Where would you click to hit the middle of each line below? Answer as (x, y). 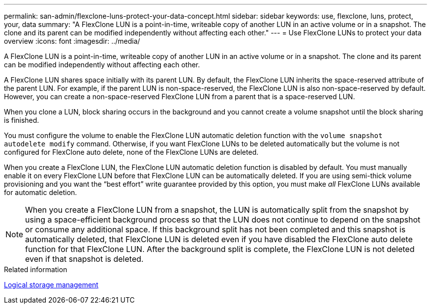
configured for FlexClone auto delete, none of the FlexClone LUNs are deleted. (131, 152)
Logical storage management (51, 285)
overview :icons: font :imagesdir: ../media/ (72, 41)
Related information (36, 269)
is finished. (22, 120)
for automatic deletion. (41, 192)
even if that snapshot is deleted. (84, 259)
